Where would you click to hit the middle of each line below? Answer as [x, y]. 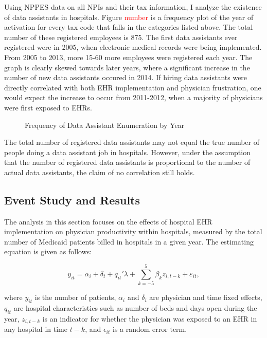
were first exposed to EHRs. [48, 107]
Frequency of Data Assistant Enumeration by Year [105, 125]
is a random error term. [150, 329]
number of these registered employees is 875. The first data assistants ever [121, 37]
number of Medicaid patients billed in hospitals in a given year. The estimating [129, 241]
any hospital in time [36, 329]
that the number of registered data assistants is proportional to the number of [127, 162]
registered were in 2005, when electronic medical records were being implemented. [133, 47]
